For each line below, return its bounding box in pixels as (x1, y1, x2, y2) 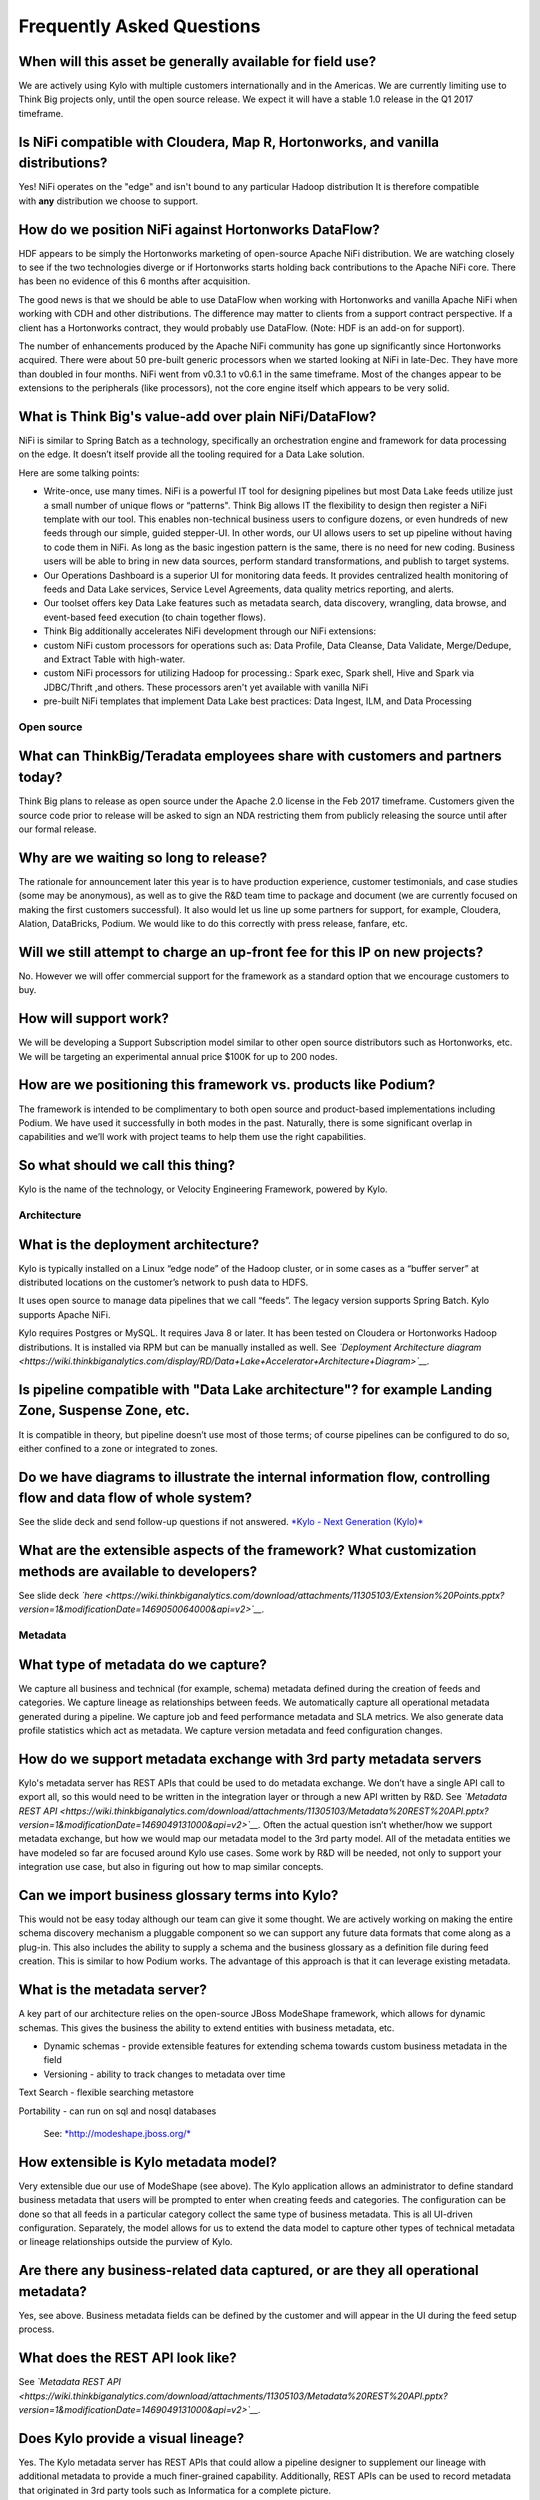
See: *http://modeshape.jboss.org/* (43, 2127, 192, 2139)
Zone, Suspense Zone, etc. (18, 1402, 190, 1419)
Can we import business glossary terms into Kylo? (18, 1887, 339, 1904)
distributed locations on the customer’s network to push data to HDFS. (18, 1276, 309, 1289)
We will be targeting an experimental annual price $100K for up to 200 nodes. (18, 1050, 339, 1062)
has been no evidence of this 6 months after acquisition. (18, 275, 251, 287)
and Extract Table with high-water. (43, 653, 186, 665)
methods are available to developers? (18, 1563, 258, 1580)
